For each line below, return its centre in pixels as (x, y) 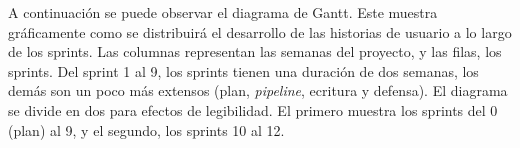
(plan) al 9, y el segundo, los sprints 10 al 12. (146, 129)
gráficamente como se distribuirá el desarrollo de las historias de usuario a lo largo (260, 31)
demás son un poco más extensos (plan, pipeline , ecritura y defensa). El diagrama (258, 90)
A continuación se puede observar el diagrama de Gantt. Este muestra (223, 12)
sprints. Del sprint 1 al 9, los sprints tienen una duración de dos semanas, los (243, 70)
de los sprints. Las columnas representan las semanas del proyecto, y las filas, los (255, 51)
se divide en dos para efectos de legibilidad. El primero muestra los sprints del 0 (253, 109)
